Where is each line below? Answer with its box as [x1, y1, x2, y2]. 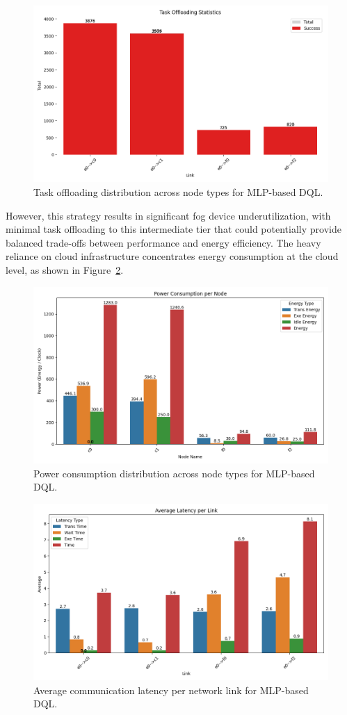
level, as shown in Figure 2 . [6, 262, 124, 277]
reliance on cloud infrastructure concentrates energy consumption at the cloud [6, 249, 339, 263]
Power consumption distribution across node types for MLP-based [33, 466, 315, 480]
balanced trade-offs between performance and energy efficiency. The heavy [6, 235, 321, 249]
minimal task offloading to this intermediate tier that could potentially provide [6, 222, 341, 236]
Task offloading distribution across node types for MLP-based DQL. [33, 184, 323, 199]
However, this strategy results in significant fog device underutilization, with [6, 208, 331, 222]
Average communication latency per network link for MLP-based [33, 682, 309, 697]
